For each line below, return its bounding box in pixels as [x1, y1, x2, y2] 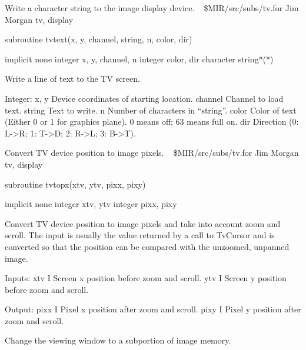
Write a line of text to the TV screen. [5, 72, 140, 85]
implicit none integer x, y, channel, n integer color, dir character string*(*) [5, 52, 274, 65]
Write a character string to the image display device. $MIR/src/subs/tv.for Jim [5, 2, 299, 14]
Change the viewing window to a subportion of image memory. [5, 334, 231, 346]
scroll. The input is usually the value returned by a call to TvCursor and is [5, 229, 275, 241]
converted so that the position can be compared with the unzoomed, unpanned [5, 240, 290, 252]
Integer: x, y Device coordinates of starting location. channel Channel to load [5, 92, 284, 104]
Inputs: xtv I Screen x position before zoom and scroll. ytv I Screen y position [5, 272, 287, 284]
